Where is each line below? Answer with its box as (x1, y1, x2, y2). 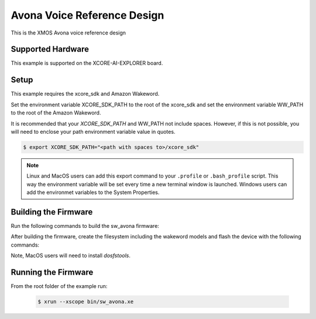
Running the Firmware (11, 267, 94, 277)
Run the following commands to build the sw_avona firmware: (11, 222, 159, 229)
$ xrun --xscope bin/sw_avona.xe (37, 299, 134, 305)
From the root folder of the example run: (11, 283, 108, 290)
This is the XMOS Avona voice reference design (11, 29, 126, 36)
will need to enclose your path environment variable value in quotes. (11, 128, 176, 135)
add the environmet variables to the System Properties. (26, 189, 160, 196)
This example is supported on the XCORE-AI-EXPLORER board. (11, 60, 163, 67)
